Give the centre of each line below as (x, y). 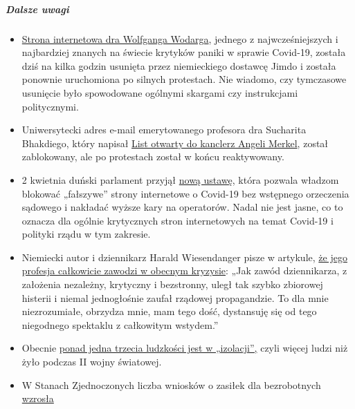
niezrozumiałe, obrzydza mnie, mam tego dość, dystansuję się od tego (169, 311)
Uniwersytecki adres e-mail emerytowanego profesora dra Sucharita (164, 130)
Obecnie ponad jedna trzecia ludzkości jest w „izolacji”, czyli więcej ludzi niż (185, 348)
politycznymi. (50, 106)
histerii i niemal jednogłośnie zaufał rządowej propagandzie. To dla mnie (175, 297)
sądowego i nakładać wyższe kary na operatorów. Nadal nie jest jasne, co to (182, 207)
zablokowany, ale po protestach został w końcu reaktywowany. (153, 156)
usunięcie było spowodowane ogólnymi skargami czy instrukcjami (160, 92)
